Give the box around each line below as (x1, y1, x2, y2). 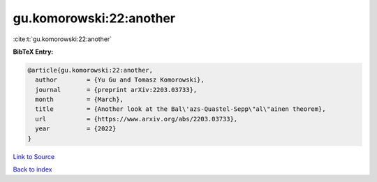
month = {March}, (35, 96, 124, 104)
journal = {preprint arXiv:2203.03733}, (35, 86, 198, 93)
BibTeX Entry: (13, 47, 54, 56)
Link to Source (13, 152, 55, 160)
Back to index (13, 165, 52, 174)
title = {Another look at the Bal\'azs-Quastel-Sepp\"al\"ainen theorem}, (35, 105, 326, 113)
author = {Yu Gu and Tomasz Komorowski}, (35, 76, 205, 84)
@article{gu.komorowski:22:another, (27, 66, 154, 74)
